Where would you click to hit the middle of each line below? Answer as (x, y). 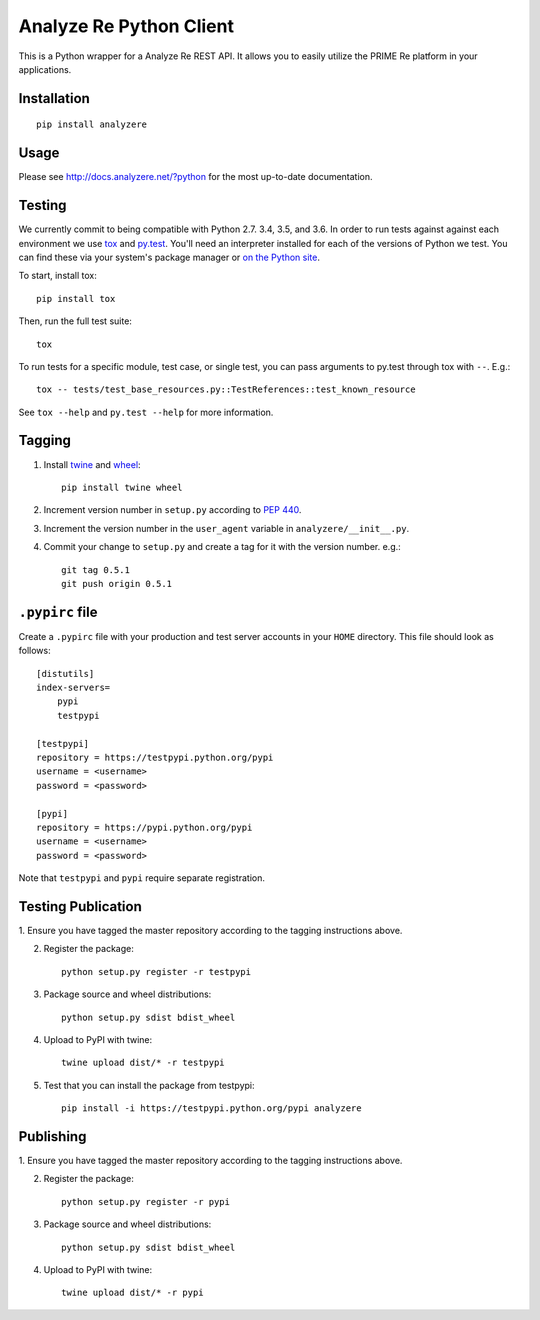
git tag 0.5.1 (95, 569)
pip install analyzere (92, 124)
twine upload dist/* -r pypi (132, 1293)
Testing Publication (80, 906)
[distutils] (65, 673)
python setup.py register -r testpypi (156, 971)
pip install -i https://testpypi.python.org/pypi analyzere (211, 1108)
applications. (45, 69)
